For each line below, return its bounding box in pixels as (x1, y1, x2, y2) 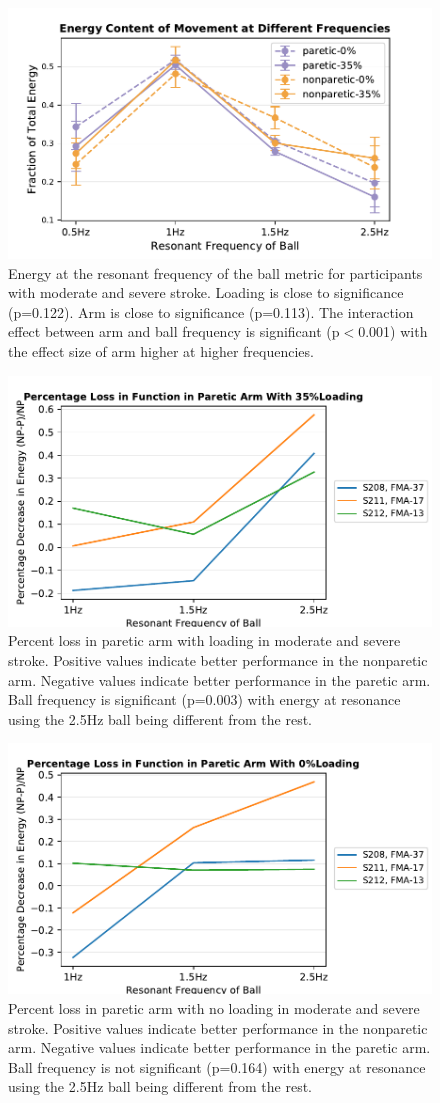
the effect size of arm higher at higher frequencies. (8, 341, 314, 362)
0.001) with (358, 321, 428, 342)
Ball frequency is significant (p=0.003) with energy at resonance (8, 689, 401, 710)
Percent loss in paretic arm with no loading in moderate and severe (8, 998, 420, 1018)
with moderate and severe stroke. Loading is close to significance (8, 282, 404, 303)
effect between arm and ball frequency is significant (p (8, 321, 340, 342)
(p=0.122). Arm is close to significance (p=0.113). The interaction (8, 301, 414, 322)
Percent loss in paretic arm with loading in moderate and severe (8, 630, 401, 651)
